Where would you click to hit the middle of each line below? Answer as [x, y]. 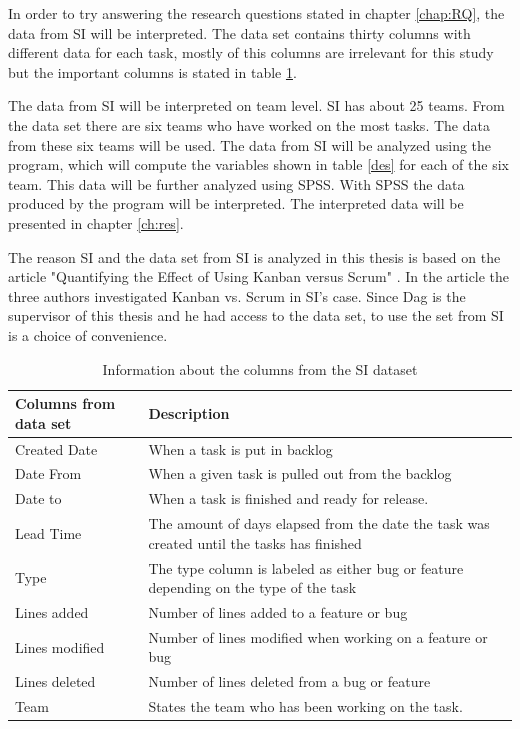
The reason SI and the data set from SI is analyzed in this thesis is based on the [254, 256]
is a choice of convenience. [88, 334]
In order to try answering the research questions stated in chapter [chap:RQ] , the [256, 13]
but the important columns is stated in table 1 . [152, 71]
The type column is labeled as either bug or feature [306, 567]
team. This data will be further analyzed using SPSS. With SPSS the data [236, 183]
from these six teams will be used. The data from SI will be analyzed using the [250, 144]
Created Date [56, 448]
